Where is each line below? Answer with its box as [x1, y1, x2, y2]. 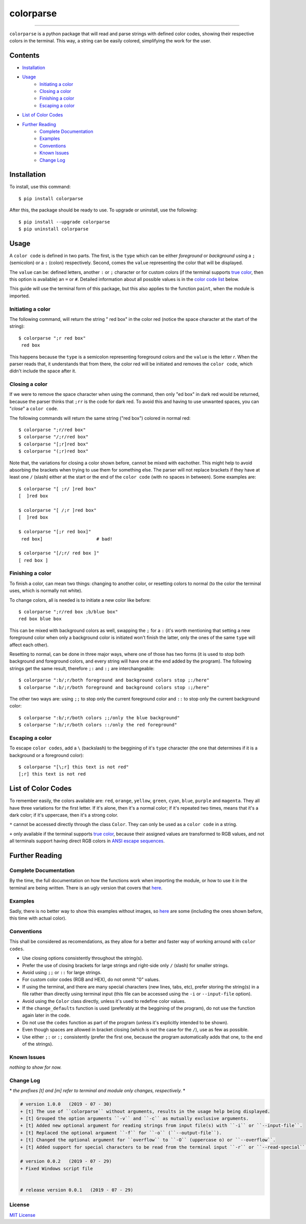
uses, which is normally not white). [9, 587, 83, 594]
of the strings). [22, 1041, 54, 1047]
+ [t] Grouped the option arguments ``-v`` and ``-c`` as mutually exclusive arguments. [20, 1115, 249, 1121]
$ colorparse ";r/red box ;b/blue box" [18, 609, 118, 615]
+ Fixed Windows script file [20, 1165, 93, 1171]
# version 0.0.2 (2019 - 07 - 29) [20, 1159, 112, 1164]
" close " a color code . [9, 406, 59, 412]
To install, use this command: [9, 184, 71, 190]
